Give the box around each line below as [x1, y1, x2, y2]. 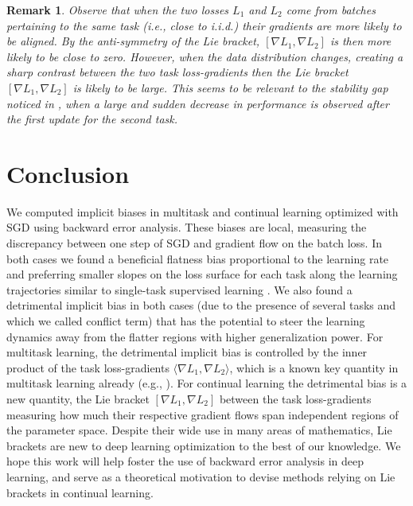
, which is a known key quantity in [229, 359, 399, 376]
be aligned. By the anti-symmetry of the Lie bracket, [6, 33, 260, 49]
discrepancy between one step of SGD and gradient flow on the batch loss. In [6, 235, 382, 251]
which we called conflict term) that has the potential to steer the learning [6, 313, 365, 329]
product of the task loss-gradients [6, 359, 169, 376]
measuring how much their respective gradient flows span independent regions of [6, 406, 399, 422]
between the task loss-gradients [219, 391, 372, 407]
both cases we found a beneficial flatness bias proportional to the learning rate [6, 250, 389, 267]
